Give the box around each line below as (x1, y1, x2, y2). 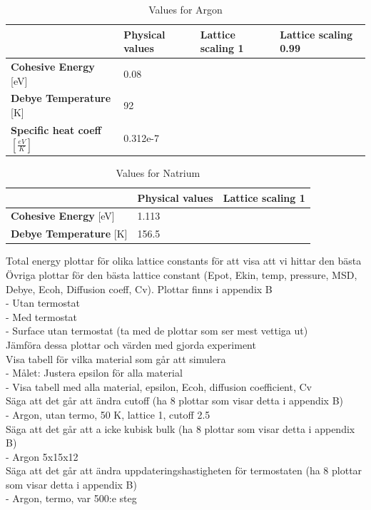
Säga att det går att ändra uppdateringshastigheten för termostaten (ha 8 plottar (6, 463, 362, 478)
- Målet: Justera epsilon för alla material (6, 365, 183, 380)
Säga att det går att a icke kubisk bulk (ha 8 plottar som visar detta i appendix (6, 421, 355, 436)
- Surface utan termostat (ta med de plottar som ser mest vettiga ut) (6, 323, 308, 338)
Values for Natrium (116, 165, 200, 180)
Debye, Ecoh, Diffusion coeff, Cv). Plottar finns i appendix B (6, 281, 273, 296)
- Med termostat (6, 309, 78, 324)
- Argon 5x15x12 (6, 449, 78, 464)
